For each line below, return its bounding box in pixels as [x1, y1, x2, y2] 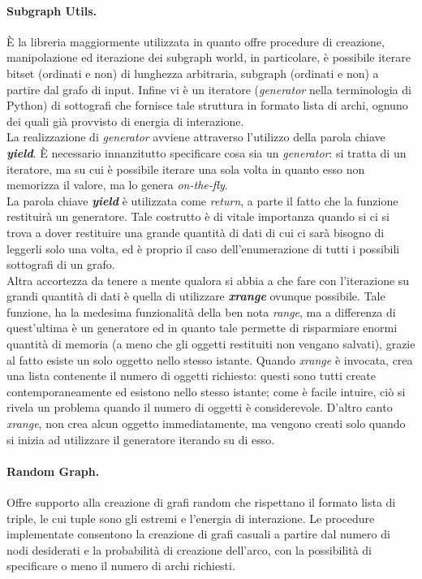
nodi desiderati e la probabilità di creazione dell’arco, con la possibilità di [6, 541, 372, 558]
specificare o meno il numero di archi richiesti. [6, 557, 235, 574]
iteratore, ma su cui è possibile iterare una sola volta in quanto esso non [6, 160, 365, 177]
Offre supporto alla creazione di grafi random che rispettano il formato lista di [6, 494, 396, 511]
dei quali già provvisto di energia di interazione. [6, 112, 244, 129]
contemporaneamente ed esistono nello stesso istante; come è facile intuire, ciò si [6, 382, 406, 400]
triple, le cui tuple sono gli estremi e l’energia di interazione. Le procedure [6, 509, 375, 526]
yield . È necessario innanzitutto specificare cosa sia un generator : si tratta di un [6, 144, 407, 161]
